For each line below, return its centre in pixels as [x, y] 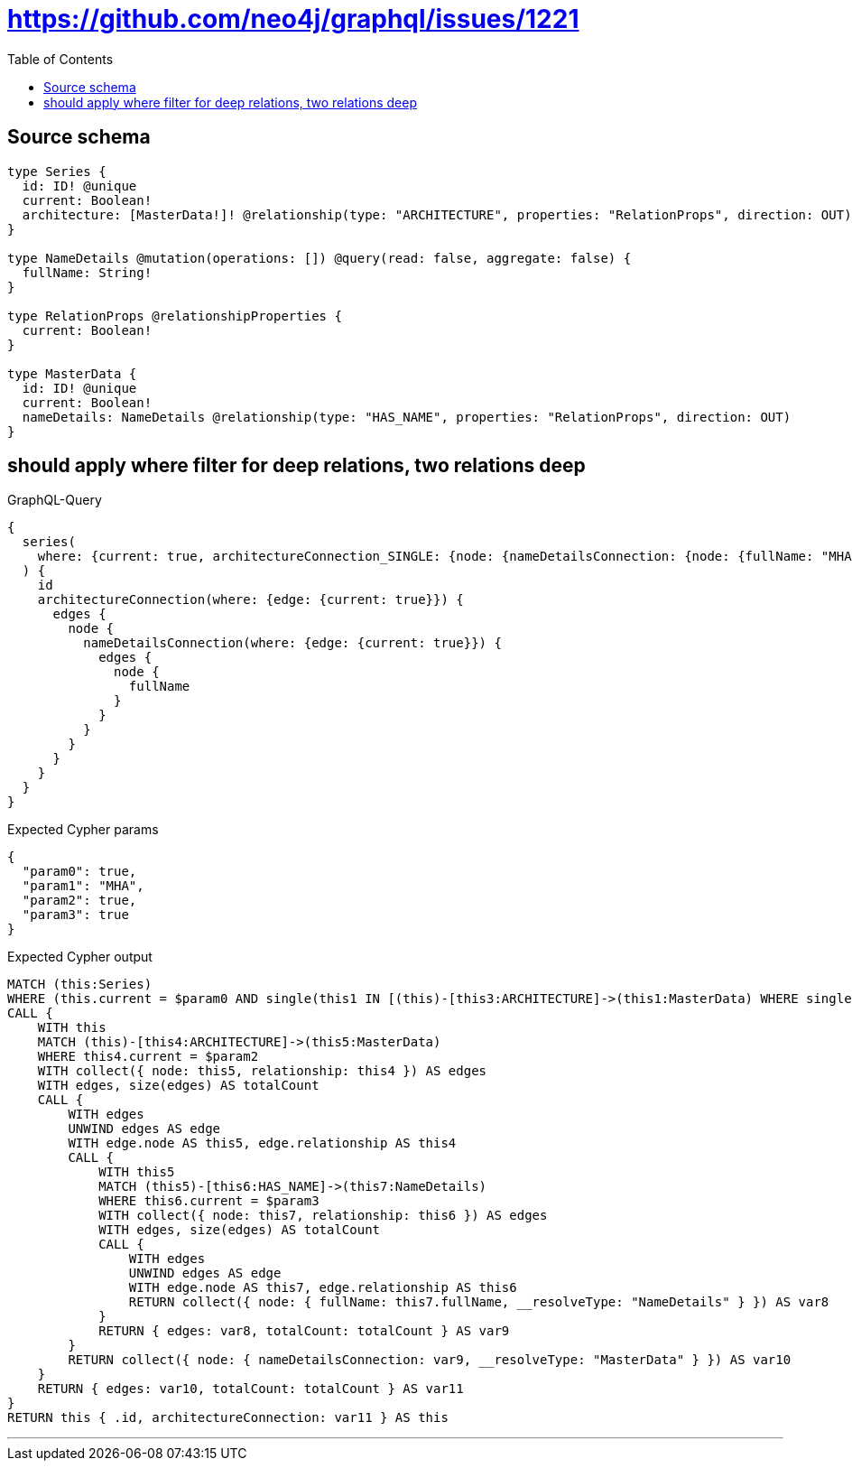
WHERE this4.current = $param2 [148, 1057]
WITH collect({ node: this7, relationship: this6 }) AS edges [323, 1216]
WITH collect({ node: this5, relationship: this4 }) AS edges [262, 1071]
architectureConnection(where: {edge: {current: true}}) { [250, 600]
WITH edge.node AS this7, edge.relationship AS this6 [323, 1288]
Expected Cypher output [80, 957]
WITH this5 [137, 1172]
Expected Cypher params [83, 830]
